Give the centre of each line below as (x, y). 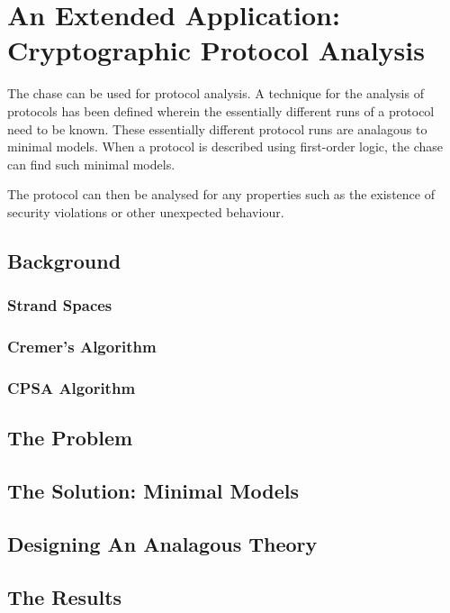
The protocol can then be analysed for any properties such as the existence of (221, 194)
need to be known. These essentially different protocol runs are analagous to (217, 128)
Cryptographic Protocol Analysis (216, 50)
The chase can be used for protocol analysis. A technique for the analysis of (216, 93)
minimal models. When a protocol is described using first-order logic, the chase (225, 146)
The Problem (70, 438)
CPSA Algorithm (72, 387)
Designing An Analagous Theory (162, 543)
